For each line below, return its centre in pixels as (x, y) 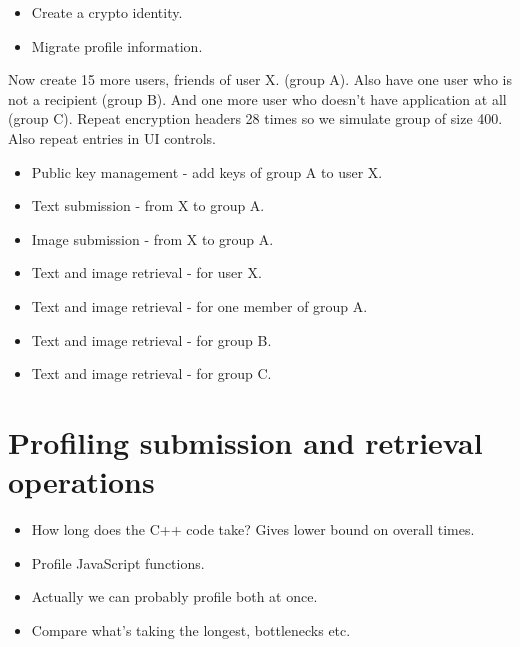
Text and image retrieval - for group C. (151, 373)
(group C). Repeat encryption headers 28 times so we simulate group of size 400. (255, 118)
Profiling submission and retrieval (245, 441)
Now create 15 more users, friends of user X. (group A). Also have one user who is (260, 79)
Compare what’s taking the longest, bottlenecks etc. (191, 629)
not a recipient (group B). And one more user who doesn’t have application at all (257, 98)
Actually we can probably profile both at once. (174, 596)
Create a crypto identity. (107, 12)
